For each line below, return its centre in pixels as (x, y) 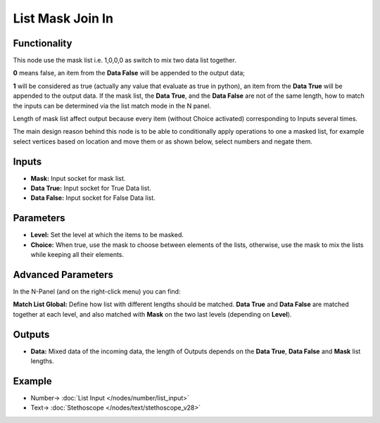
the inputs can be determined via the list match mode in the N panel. (112, 106)
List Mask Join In (63, 18)
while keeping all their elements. (77, 255)
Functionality (43, 43)
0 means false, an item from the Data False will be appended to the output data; (129, 73)
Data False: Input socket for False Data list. (93, 198)
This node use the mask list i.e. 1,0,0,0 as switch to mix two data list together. (125, 61)
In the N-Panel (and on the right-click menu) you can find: (97, 291)
